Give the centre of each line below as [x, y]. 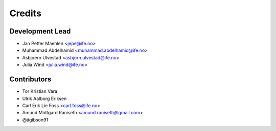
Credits [26, 13]
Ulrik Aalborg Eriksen [44, 99]
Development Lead [40, 31]
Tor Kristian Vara [40, 91]
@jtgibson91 [35, 120]
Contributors [30, 79]
